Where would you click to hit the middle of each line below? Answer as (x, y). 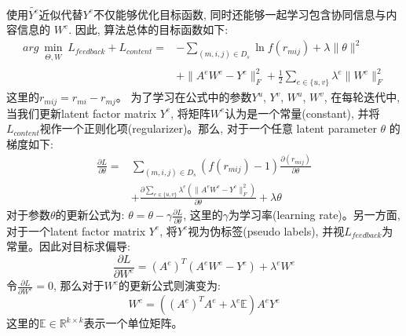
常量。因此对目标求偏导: (68, 246)
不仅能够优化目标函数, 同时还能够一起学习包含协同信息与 (240, 14)
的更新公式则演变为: (170, 285)
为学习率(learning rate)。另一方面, (315, 215)
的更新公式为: (90, 215)
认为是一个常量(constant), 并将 (302, 113)
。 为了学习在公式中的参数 (184, 97)
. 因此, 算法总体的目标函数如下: (148, 29)
